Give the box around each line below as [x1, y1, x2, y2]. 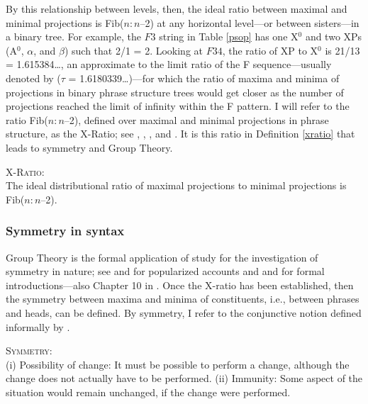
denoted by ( [6, 70, 61, 85]
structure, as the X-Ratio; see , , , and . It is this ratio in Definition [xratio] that [6, 126, 355, 141]
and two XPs [305, 29, 362, 44]
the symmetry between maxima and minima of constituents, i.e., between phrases [6, 291, 359, 306]
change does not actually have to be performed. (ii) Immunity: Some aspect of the [6, 371, 363, 386]
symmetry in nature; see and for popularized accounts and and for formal [6, 264, 325, 279]
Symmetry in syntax [6, 222, 125, 240]
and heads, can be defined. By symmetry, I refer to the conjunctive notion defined [6, 305, 362, 320]
